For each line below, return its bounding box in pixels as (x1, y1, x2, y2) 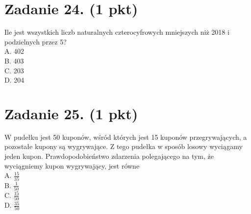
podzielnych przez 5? (4, 36, 67, 46)
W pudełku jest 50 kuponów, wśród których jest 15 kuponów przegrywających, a (4, 131, 247, 142)
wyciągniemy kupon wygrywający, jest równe (4, 160, 140, 171)
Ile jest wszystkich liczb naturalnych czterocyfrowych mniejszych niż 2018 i (4, 27, 229, 37)
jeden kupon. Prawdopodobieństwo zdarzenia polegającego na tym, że (4, 151, 214, 161)
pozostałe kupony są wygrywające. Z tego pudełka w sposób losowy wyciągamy (4, 141, 243, 151)
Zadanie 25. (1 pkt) (4, 103, 138, 123)
